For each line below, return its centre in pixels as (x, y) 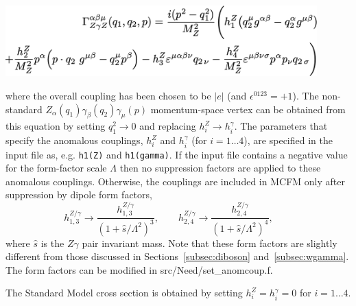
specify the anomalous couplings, (74, 140)
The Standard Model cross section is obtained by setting (124, 293)
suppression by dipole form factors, (79, 195)
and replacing (168, 126)
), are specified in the (288, 140)
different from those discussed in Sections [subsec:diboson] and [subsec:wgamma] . (177, 256)
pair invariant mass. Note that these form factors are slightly (210, 243)
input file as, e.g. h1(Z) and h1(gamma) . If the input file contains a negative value (177, 154)
